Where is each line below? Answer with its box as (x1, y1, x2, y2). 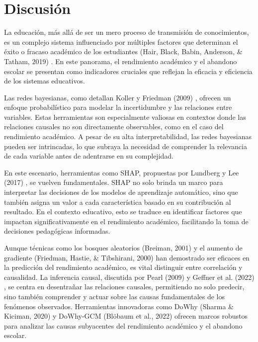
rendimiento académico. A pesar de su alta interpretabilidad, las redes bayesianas (4, 131, 252, 142)
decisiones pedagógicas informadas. (4, 226, 110, 236)
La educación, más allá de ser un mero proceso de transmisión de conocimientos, (4, 27, 249, 37)
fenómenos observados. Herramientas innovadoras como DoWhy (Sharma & (4, 301, 234, 311)
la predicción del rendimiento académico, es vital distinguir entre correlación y (4, 262, 243, 272)
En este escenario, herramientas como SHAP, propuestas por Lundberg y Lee (4, 167, 239, 177)
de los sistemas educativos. (4, 76, 85, 86)
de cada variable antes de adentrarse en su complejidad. (4, 151, 173, 161)
